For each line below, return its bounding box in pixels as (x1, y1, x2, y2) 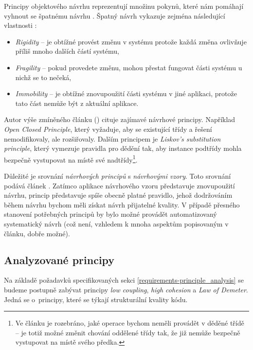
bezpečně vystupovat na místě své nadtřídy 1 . (4, 153, 138, 165)
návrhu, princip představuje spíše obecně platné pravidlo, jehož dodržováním (4, 190, 233, 200)
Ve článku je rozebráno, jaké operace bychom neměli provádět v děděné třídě (15, 318, 244, 328)
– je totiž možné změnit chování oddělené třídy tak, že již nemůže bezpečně (15, 327, 240, 337)
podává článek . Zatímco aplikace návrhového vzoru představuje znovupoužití (4, 180, 235, 190)
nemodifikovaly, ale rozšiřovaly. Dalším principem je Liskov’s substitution (4, 133, 221, 144)
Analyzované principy (4, 252, 115, 267)
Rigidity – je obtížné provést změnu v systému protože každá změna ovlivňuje (15, 36, 247, 46)
